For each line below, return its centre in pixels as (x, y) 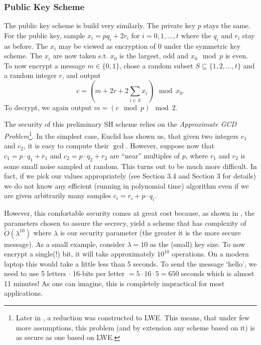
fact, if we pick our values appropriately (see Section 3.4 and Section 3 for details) (130, 176)
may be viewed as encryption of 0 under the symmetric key (150, 46)
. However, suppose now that (170, 146)
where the (196, 35)
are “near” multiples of (145, 155)
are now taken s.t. (80, 56)
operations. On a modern (210, 254)
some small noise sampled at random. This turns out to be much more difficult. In (130, 166)
